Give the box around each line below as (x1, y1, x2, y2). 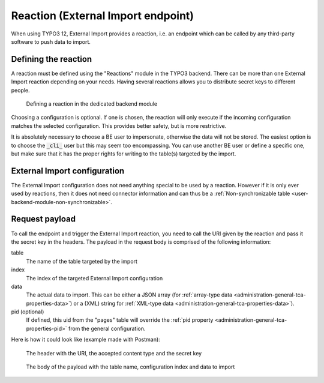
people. (11, 86, 30, 94)
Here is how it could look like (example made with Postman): (11, 336, 160, 343)
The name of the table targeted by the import (26, 258, 138, 265)
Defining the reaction (11, 54, 92, 64)
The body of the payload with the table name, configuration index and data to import (26, 363, 235, 370)
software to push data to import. (11, 38, 91, 45)
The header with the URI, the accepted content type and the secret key (26, 349, 202, 357)
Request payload (11, 214, 76, 225)
